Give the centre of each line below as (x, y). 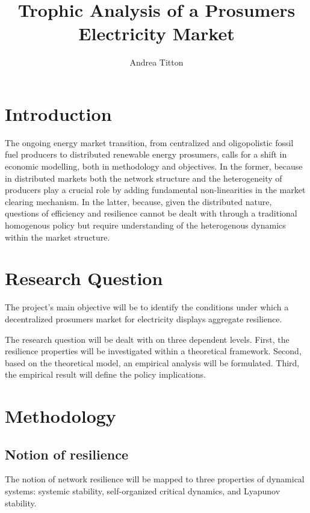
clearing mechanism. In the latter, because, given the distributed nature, (138, 201)
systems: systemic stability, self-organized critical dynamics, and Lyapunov (143, 491)
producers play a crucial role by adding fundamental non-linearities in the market (155, 190)
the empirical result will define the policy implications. (105, 374)
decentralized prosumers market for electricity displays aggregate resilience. (144, 318)
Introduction (58, 113)
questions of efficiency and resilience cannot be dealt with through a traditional (151, 213)
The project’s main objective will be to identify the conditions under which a (147, 307)
